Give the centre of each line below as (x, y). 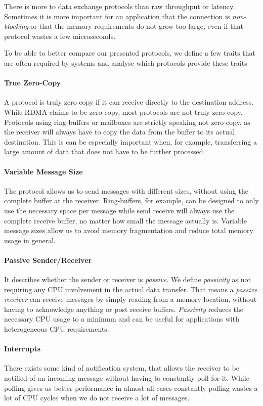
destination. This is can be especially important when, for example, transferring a (130, 141)
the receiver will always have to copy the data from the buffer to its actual (120, 132)
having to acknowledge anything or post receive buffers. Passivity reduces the (124, 309)
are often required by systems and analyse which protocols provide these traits (126, 62)
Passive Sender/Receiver (48, 260)
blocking (16, 26)
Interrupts (23, 349)
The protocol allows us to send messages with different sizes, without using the (126, 190)
